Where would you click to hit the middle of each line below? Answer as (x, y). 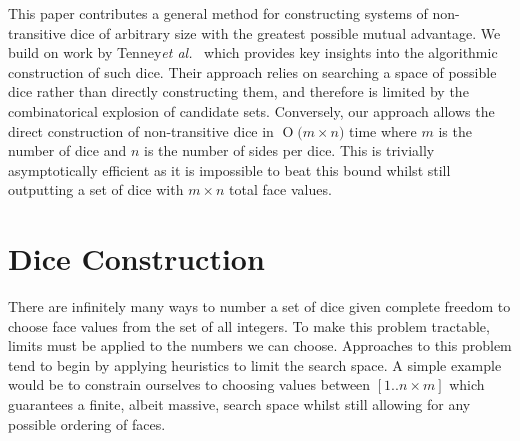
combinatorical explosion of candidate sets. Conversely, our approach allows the (251, 110)
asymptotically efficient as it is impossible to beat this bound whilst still (229, 169)
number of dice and (67, 150)
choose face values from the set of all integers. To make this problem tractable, (249, 325)
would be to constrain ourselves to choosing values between (189, 384)
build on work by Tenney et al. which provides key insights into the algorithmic (253, 52)
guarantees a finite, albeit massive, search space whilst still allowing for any (239, 404)
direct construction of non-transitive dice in (141, 130)
